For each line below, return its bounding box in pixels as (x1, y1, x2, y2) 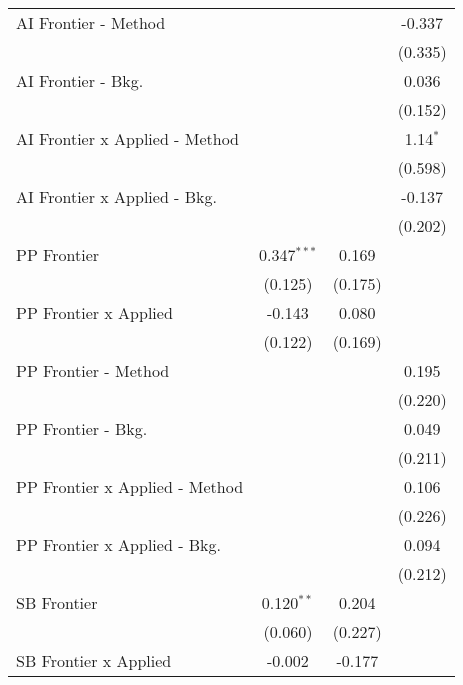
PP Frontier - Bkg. (16, 417, 148, 440)
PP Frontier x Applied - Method (16, 475, 244, 498)
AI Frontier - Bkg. (16, 69, 144, 92)
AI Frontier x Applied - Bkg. (16, 185, 217, 208)
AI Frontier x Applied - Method (16, 127, 240, 150)
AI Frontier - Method (16, 11, 166, 34)
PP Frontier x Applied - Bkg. (16, 533, 222, 556)
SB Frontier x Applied (16, 649, 172, 672)
